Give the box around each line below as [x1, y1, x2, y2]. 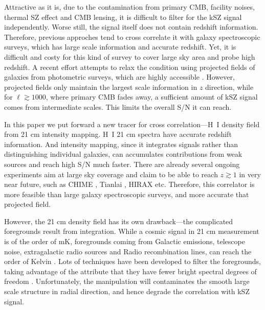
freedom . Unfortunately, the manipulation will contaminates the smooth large [4, 276, 250, 287]
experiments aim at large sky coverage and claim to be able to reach [4, 169, 218, 179]
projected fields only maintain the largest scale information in [4, 81, 197, 92]
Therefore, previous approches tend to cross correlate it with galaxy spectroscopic [4, 31, 260, 42]
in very [239, 169, 261, 179]
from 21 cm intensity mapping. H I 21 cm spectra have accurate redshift [4, 129, 232, 139]
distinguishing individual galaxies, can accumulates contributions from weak [4, 149, 242, 159]
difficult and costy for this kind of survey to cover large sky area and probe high [4, 51, 255, 62]
